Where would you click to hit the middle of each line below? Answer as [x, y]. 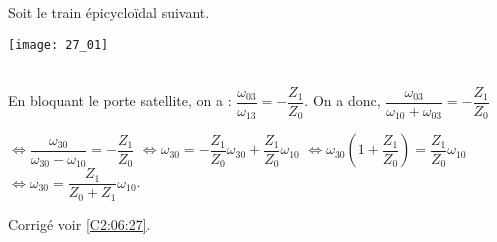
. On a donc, [342, 100]
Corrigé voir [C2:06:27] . [79, 223]
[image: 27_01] [58, 44]
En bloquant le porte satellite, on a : [120, 100]
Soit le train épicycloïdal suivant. [109, 12]
